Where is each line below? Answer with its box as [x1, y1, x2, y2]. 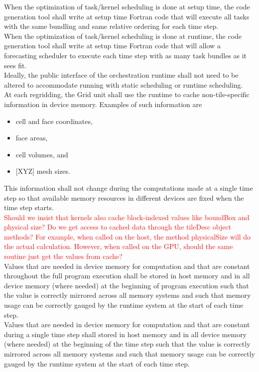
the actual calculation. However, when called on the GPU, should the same [4, 241, 233, 251]
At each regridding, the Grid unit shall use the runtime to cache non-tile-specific [4, 89, 250, 100]
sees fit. [4, 60, 27, 70]
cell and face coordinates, [15, 116, 93, 126]
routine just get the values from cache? [4, 251, 123, 261]
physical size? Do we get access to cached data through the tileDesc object [4, 222, 232, 232]
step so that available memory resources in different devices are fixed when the [4, 192, 244, 203]
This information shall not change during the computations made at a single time [4, 182, 253, 193]
